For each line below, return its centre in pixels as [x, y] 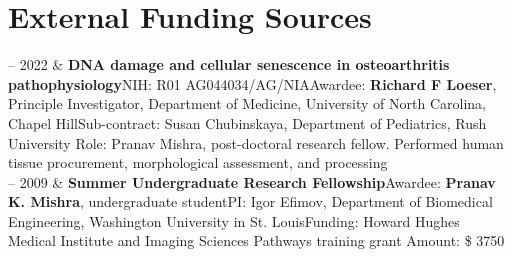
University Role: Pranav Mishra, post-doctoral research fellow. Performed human [256, 142]
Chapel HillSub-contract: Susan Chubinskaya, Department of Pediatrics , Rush [247, 122]
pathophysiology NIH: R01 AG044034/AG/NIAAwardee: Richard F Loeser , [252, 83]
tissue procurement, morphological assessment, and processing [198, 162]
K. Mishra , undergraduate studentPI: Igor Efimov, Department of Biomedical [250, 201]
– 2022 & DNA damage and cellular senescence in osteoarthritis [229, 64]
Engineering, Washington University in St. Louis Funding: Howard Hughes [234, 220]
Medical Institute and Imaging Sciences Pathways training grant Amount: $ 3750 [256, 240]
